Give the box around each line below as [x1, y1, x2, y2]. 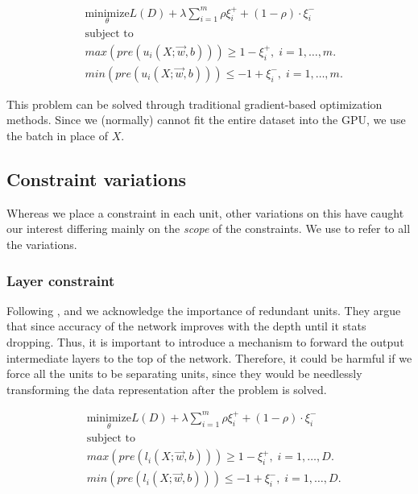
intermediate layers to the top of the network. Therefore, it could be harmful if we [6, 349, 412, 366]
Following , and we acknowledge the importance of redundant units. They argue [6, 301, 401, 318]
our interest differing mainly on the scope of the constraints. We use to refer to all [6, 220, 411, 237]
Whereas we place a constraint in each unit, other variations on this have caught [6, 204, 404, 221]
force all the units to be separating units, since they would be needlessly [6, 365, 362, 382]
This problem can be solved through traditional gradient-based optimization [6, 95, 383, 112]
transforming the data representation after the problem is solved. [6, 380, 327, 397]
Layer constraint [6, 270, 115, 290]
